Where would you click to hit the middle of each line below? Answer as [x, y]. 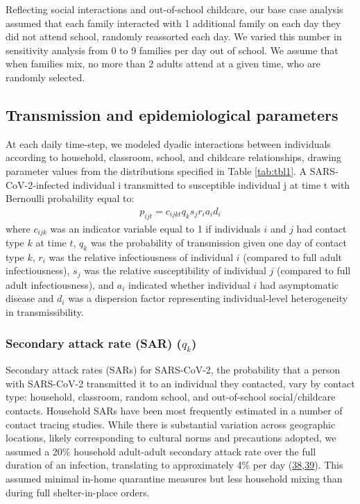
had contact [322, 228]
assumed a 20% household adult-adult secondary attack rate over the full [161, 451]
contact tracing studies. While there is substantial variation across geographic [171, 424]
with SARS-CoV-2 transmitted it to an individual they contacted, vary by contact [180, 383]
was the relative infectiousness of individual [141, 257]
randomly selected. [45, 77]
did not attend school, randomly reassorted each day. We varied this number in [174, 36]
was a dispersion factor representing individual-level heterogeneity [208, 298]
